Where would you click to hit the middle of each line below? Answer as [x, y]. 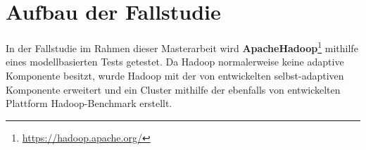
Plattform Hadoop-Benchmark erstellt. [89, 103]
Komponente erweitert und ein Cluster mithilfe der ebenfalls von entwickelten [173, 89]
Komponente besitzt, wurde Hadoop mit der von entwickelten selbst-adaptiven [175, 75]
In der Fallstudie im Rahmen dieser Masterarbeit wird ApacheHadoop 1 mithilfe [182, 47]
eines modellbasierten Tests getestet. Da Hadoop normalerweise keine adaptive [175, 62]
